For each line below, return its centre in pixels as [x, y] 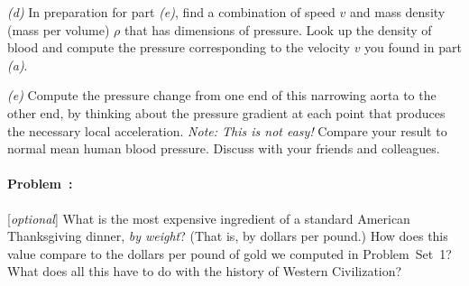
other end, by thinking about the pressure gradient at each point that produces [226, 112]
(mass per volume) [59, 29]
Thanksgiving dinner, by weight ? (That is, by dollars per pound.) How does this [228, 236]
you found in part [413, 47]
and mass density [397, 12]
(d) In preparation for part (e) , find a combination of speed [171, 12]
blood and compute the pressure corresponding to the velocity [179, 47]
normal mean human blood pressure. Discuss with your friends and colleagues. [224, 148]
